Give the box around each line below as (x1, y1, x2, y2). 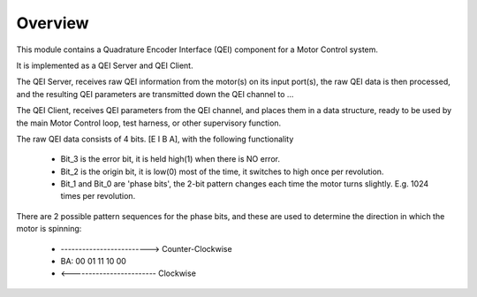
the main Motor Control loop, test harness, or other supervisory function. (16, 118, 282, 128)
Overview (16, 13, 89, 33)
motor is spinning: (16, 224, 82, 234)
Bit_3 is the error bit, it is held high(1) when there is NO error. (60, 154, 280, 164)
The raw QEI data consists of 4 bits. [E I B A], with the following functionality (16, 133, 294, 144)
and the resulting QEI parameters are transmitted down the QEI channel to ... (16, 88, 294, 99)
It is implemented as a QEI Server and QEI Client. (16, 60, 193, 71)
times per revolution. (60, 191, 136, 202)
